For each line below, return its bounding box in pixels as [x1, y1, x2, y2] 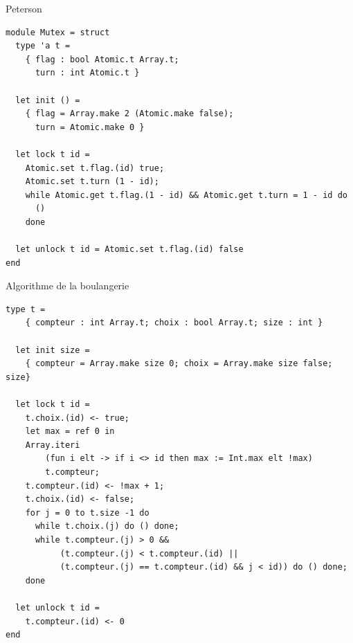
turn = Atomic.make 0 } [35, 122, 145, 132]
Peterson [6, 1, 42, 15]
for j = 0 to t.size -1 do [25, 507, 150, 518]
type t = [6, 304, 46, 314]
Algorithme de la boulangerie [6, 278, 129, 293]
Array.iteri [25, 440, 80, 450]
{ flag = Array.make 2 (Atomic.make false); [25, 109, 234, 119]
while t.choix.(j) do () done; [35, 521, 179, 532]
